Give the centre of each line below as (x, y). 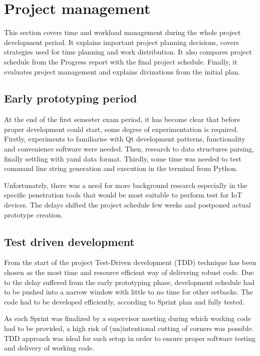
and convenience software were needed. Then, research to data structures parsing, (129, 149)
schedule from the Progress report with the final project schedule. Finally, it (121, 61)
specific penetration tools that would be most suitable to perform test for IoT (123, 195)
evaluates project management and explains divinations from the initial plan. (122, 71)
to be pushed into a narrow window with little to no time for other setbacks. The (128, 292)
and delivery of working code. (49, 348)
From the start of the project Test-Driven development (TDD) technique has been (130, 262)
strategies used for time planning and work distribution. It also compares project (128, 52)
